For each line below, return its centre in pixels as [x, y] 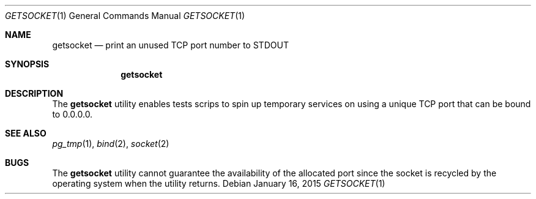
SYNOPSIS [27, 64]
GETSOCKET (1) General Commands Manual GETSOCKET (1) [125, 16]
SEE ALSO [26, 133]
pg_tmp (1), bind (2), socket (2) [111, 144]
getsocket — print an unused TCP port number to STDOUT [170, 45]
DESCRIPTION [34, 93]
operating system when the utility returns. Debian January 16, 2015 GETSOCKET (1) [219, 183]
